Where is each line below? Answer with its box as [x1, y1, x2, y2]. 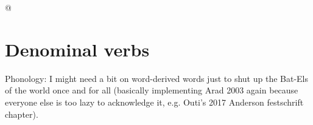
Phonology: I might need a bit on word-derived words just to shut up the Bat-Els [5, 72, 309, 84]
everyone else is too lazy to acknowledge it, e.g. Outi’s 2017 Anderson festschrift [5, 95, 304, 108]
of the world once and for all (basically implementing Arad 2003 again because [5, 84, 298, 96]
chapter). [5, 107, 38, 120]
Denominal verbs [5, 36, 150, 61]
